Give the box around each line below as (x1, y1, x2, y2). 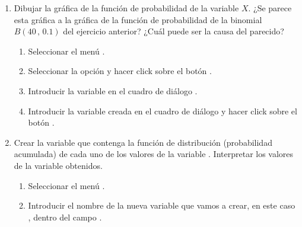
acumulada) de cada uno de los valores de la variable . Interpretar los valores (14, 148, 294, 160)
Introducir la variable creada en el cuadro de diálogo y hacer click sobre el (28, 104, 297, 117)
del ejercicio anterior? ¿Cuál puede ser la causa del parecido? (63, 25, 284, 37)
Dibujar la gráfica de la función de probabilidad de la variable (14, 2, 239, 14)
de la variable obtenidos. (14, 159, 103, 171)
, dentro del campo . (28, 210, 102, 223)
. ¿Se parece (248, 2, 292, 14)
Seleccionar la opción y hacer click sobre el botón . (28, 65, 212, 77)
